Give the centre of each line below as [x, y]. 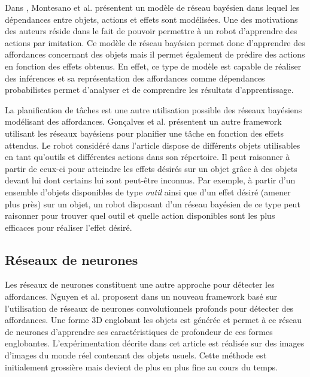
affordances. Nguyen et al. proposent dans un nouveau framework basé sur [141, 296]
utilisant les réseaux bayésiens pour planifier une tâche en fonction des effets [145, 133]
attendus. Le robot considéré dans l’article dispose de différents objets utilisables [153, 145]
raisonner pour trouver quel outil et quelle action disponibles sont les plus [140, 215]
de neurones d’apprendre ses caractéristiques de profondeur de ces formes [139, 331]
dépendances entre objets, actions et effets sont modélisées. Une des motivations [151, 19]
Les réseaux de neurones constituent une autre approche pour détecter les [140, 284]
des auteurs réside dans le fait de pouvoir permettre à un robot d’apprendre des [151, 31]
